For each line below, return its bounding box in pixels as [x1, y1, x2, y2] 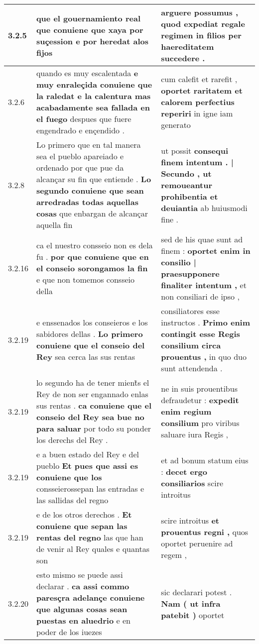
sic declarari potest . [161, 586, 232, 598]
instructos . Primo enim [161, 317, 251, 328]
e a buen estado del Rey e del [36, 448, 139, 460]
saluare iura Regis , [161, 428, 228, 440]
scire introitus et [161, 514, 220, 526]
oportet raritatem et [161, 84, 243, 96]
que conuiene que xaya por [36, 23, 143, 35]
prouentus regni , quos [161, 526, 249, 537]
